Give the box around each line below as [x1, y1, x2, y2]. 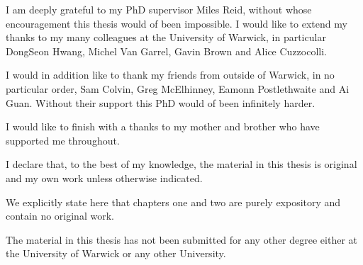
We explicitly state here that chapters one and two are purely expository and [6, 194, 341, 209]
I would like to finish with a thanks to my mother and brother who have [6, 119, 320, 134]
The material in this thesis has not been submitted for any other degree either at [6, 232, 358, 247]
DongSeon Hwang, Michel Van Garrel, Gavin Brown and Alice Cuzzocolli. [6, 43, 327, 58]
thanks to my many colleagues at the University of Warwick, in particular [6, 30, 326, 45]
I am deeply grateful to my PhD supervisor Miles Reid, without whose [6, 2, 312, 16]
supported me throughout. [6, 132, 120, 147]
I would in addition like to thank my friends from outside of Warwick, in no [6, 67, 335, 82]
